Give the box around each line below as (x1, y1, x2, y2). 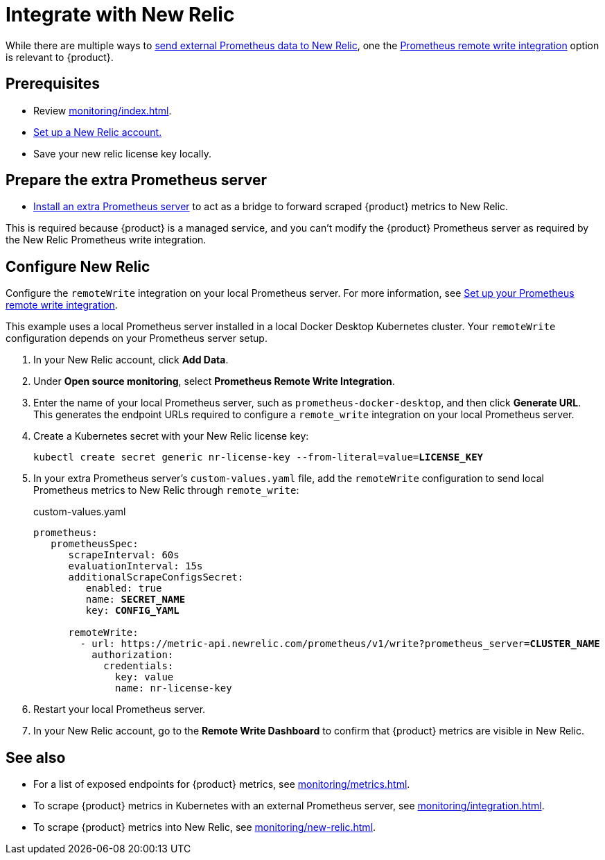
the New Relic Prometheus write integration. (6, 234, 207, 246)
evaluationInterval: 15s (68, 560, 203, 572)
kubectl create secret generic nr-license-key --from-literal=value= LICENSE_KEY (33, 452, 484, 463)
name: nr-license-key (115, 682, 232, 694)
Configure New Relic (6, 257, 150, 275)
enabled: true (85, 583, 162, 594)
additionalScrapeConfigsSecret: (68, 571, 244, 583)
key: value (115, 671, 174, 683)
